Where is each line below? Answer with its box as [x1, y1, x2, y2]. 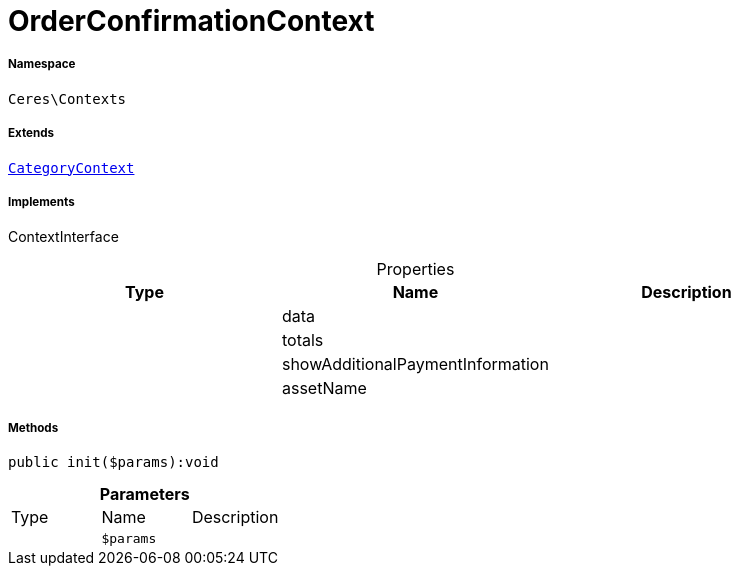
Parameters [99, 484, 190, 505]
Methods [8, 420, 59, 435]
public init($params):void [8, 454, 219, 471]
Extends [8, 126, 55, 141]
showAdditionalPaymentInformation [281, 354, 549, 375]
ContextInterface [8, 228, 119, 246]
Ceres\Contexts [8, 90, 127, 107]
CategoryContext [8, 159, 135, 176]
